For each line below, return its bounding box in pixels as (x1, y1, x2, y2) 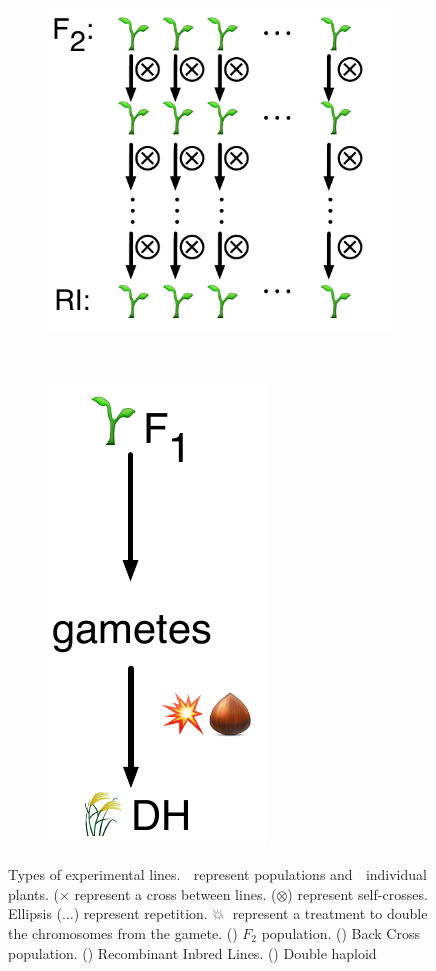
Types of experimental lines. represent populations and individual (8, 864, 427, 885)
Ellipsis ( (8, 903, 63, 924)
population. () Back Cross (261, 923, 420, 944)
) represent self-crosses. (287, 883, 428, 904)
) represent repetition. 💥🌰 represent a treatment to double (73, 903, 428, 924)
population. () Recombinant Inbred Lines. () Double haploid (8, 942, 377, 963)
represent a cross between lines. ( (74, 883, 277, 904)
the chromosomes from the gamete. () (8, 923, 238, 944)
